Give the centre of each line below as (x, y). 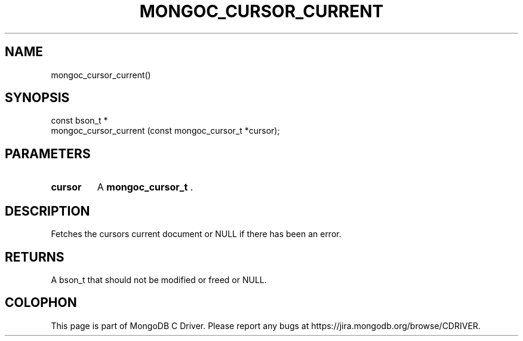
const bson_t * (79, 121)
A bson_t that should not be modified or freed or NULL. (159, 279)
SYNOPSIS (37, 98)
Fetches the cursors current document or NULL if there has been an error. (196, 234)
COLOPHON (41, 303)
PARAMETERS (48, 153)
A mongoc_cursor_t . (145, 187)
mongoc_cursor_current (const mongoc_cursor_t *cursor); (165, 131)
